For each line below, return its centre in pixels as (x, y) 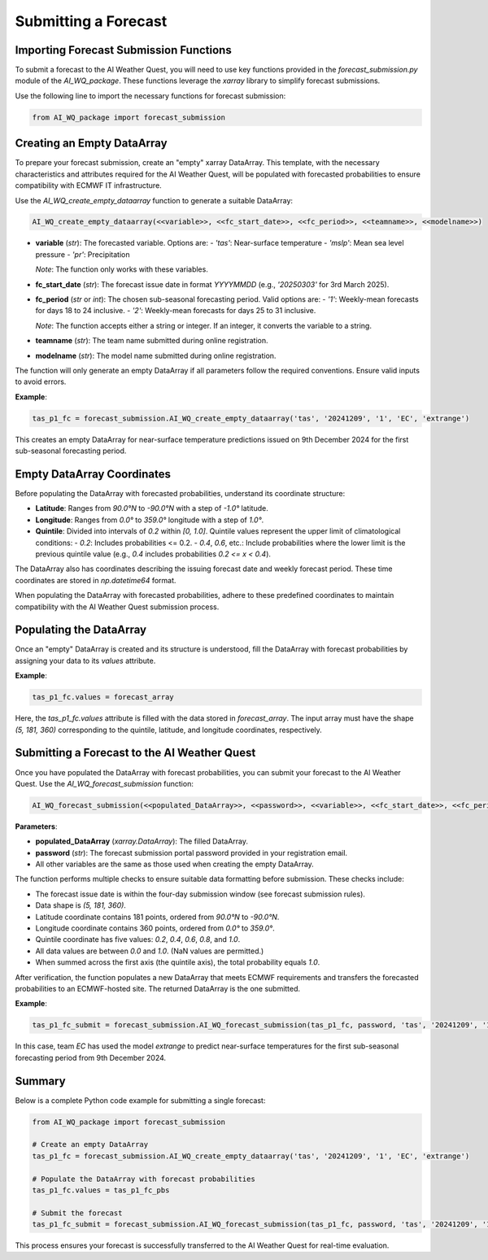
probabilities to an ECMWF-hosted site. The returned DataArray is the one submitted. (158, 988)
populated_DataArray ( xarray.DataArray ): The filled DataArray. (142, 841)
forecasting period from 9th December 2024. (91, 1057)
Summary (40, 1081)
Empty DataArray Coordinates (93, 474)
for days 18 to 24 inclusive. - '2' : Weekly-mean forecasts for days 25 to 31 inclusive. (176, 311)
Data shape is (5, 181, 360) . (81, 905)
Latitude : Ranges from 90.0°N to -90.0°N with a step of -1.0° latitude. (152, 508)
